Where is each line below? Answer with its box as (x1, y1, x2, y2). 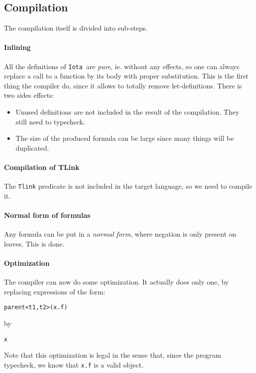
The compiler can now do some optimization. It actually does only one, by (4, 277, 229, 287)
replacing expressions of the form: (4, 286, 106, 296)
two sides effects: (4, 90, 54, 100)
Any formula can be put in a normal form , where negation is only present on (4, 229, 236, 239)
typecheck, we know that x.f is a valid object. (4, 359, 144, 370)
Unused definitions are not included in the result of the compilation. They (15, 107, 239, 117)
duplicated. (15, 142, 49, 153)
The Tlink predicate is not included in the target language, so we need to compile (4, 181, 253, 191)
